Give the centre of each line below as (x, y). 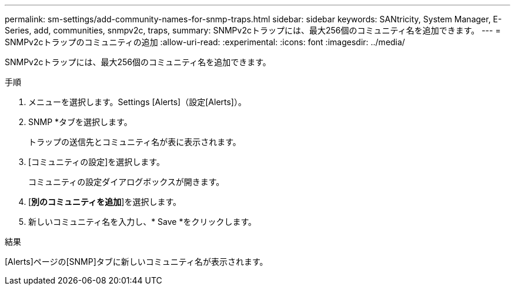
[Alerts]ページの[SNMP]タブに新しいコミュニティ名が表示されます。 (136, 262)
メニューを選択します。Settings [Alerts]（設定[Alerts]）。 (137, 102)
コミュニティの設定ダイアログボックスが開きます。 (126, 182)
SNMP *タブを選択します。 (80, 122)
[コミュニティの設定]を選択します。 (96, 162)
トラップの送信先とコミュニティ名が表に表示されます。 (135, 142)
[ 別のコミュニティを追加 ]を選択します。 (105, 202)
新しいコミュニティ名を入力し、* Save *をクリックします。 (143, 222)
